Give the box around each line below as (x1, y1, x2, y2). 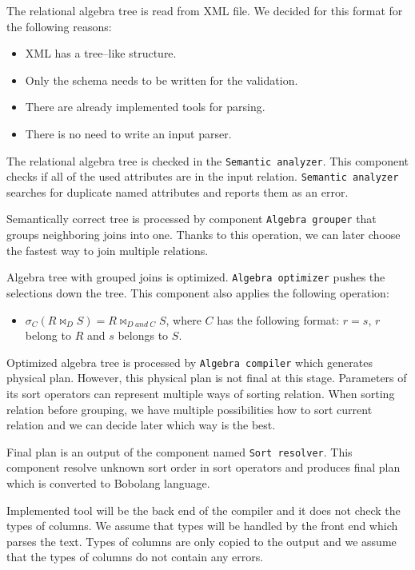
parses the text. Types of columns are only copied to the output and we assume (6, 532, 397, 549)
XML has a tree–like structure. (25, 45, 177, 62)
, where (166, 311, 202, 328)
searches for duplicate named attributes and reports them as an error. (6, 183, 349, 200)
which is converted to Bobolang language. (6, 475, 210, 492)
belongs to (118, 327, 169, 344)
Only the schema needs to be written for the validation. (25, 71, 298, 88)
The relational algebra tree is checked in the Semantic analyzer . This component (6, 152, 409, 169)
